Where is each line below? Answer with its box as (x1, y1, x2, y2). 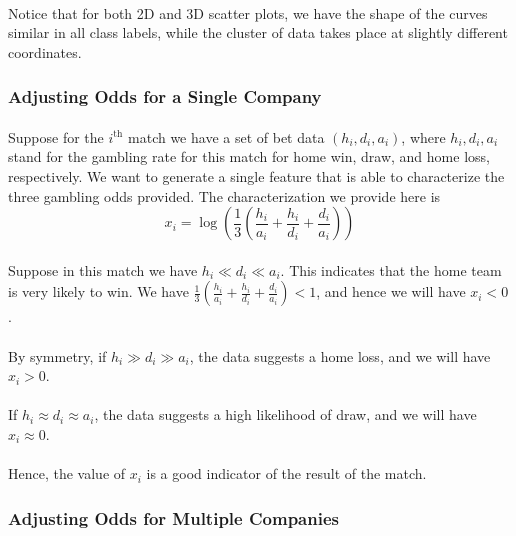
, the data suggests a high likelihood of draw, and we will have (94, 404, 477, 425)
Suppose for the (8, 126, 104, 147)
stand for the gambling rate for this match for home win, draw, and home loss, (8, 146, 490, 167)
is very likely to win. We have (8, 281, 189, 302)
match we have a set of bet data (128, 126, 325, 147)
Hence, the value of (8, 463, 126, 484)
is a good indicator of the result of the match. (146, 463, 427, 484)
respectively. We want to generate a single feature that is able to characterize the (8, 166, 505, 186)
